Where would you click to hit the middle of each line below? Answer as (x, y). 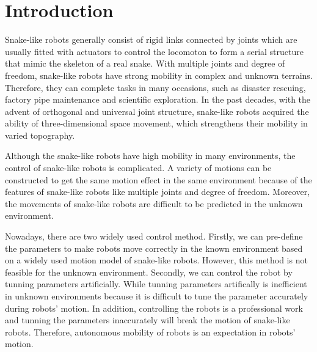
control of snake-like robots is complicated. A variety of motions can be (138, 168)
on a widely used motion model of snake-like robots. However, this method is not (156, 260)
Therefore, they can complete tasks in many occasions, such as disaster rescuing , (155, 87)
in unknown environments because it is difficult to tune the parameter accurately (157, 296)
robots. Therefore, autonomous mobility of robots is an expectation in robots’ (150, 332)
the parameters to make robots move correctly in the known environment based (154, 248)
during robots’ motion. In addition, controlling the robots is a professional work (154, 308)
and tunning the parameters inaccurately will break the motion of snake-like (148, 320)
